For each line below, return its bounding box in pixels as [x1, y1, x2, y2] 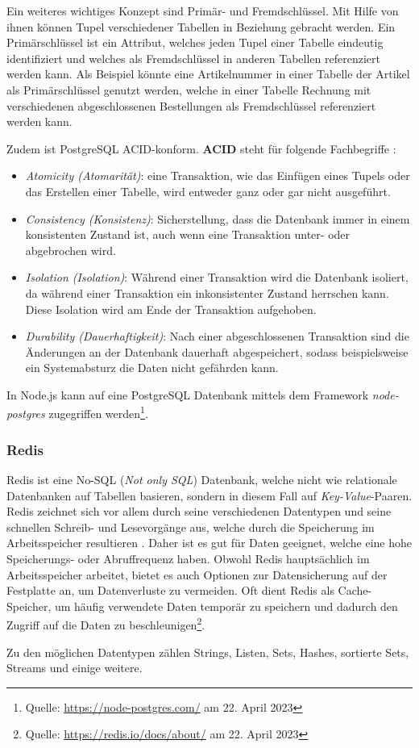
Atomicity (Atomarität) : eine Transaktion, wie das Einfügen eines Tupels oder [25, 167, 410, 184]
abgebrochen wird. [25, 241, 116, 258]
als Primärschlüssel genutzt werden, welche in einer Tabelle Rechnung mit [6, 81, 371, 98]
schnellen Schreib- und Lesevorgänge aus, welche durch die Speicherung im [6, 518, 375, 535]
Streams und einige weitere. [6, 659, 143, 676]
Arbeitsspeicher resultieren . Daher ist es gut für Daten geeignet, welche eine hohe [6, 534, 413, 551]
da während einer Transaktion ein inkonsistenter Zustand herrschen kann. [25, 284, 389, 301]
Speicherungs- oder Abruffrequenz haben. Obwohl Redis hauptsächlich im [6, 550, 370, 566]
